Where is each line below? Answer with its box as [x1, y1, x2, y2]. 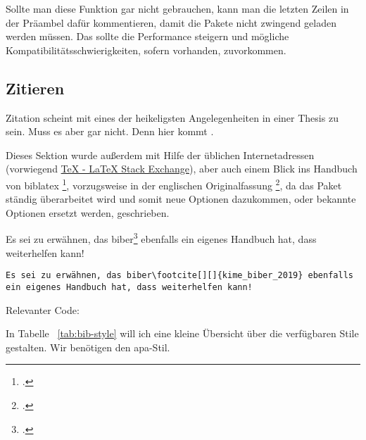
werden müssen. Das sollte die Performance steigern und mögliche [6, 29, 289, 44]
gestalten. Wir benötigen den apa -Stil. [6, 339, 170, 354]
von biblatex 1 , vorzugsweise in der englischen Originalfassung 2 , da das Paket [6, 175, 342, 192]
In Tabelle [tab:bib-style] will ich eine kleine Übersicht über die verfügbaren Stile [6, 326, 359, 341]
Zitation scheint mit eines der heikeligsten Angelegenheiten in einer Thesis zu [6, 110, 339, 125]
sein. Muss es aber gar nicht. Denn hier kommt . [6, 124, 214, 139]
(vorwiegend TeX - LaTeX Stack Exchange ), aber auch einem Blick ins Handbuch [6, 161, 358, 176]
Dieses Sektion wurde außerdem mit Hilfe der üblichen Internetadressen [6, 147, 315, 162]
